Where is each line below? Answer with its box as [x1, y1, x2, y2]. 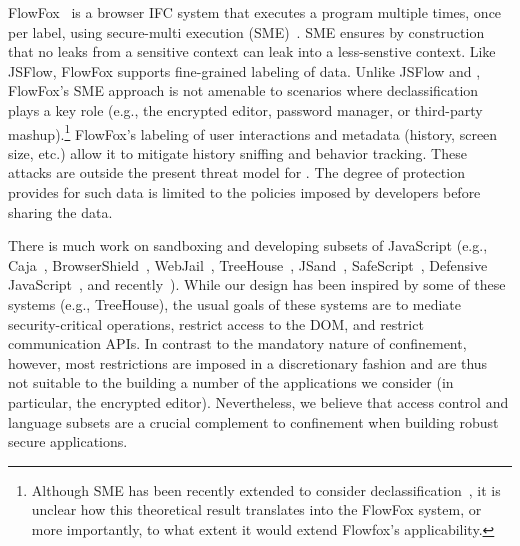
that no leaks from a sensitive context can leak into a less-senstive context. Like [8, 41, 496, 62]
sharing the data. [8, 201, 113, 222]
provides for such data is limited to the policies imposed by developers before [8, 182, 481, 202]
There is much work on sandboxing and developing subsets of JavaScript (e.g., [8, 235, 488, 256]
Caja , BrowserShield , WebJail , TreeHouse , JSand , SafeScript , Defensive [8, 254, 488, 275]
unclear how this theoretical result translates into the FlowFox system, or [31, 499, 482, 520]
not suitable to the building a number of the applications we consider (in [8, 372, 454, 393]
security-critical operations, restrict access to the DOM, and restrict [8, 313, 424, 334]
